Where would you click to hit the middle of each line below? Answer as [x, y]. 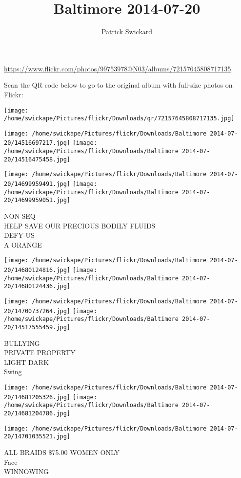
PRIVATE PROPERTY [40, 353]
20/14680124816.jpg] [37, 270]
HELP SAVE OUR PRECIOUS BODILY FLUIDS [80, 225]
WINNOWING [26, 471]
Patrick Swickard [127, 32]
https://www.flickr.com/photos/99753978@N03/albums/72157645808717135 [118, 68]
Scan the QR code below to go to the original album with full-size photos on [118, 85]
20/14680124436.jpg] [37, 286]
